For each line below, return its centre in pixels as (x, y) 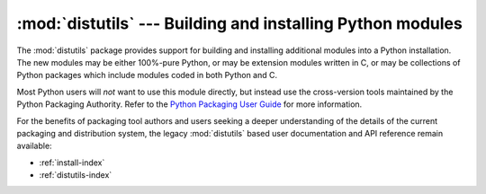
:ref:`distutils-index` (76, 175)
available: (35, 146)
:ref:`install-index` (72, 163)
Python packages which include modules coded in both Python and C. (147, 75)
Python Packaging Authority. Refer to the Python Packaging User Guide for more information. (189, 104)
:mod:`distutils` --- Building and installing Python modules (239, 23)
